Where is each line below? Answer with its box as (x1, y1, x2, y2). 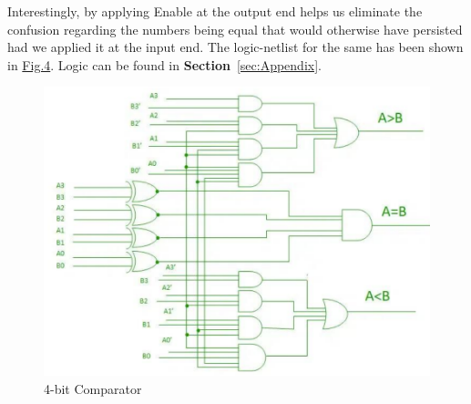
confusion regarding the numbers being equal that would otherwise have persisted (7, 19, 463, 38)
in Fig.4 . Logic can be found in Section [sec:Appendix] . (7, 55, 322, 74)
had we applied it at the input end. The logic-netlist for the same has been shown (7, 37, 464, 57)
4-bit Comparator (44, 378, 142, 398)
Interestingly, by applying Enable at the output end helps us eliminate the (7, 2, 423, 20)
